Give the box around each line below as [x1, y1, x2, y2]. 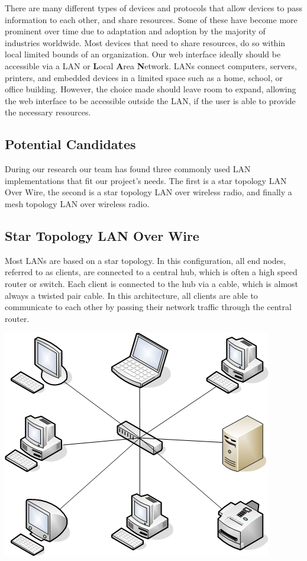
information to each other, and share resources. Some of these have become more [5, 13, 298, 25]
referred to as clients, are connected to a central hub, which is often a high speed [5, 266, 298, 278]
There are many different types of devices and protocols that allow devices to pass [5, 2, 303, 14]
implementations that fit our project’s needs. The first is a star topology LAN [5, 174, 287, 186]
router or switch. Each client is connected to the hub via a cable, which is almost [5, 277, 299, 289]
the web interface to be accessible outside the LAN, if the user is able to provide [5, 94, 296, 107]
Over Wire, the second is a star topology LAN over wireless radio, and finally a [5, 186, 292, 198]
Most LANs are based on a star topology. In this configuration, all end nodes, [5, 254, 286, 266]
